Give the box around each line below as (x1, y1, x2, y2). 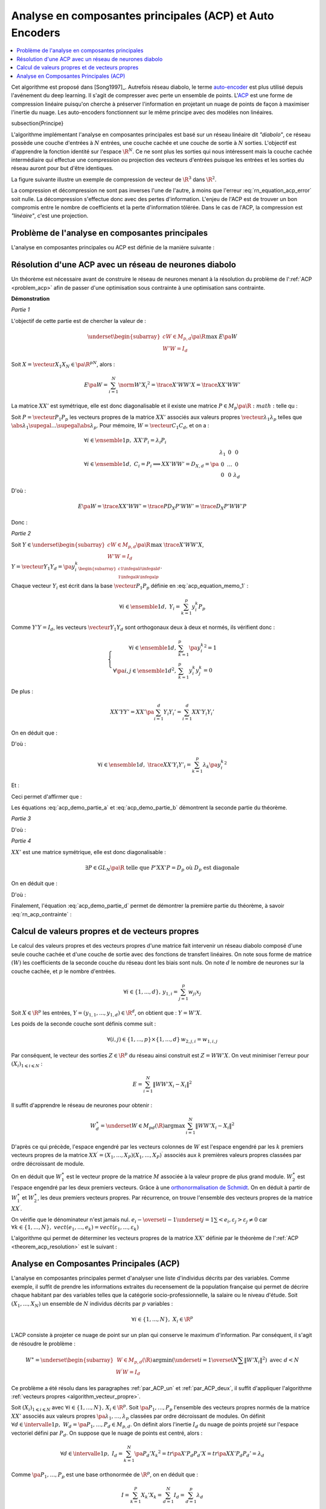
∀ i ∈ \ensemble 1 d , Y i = (118, 603, 181, 611)
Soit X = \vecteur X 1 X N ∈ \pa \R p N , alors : (11, 360, 115, 369)
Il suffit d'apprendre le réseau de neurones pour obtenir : (11, 1102, 153, 1109)
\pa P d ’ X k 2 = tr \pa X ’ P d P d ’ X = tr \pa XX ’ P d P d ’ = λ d (134, 1449, 265, 1458)
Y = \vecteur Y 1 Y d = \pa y (11, 563, 75, 572)
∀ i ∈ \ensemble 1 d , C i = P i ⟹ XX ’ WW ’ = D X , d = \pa (83, 461, 219, 469)
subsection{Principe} (11, 120, 64, 127)
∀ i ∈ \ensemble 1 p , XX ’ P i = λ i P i (83, 437, 167, 445)
